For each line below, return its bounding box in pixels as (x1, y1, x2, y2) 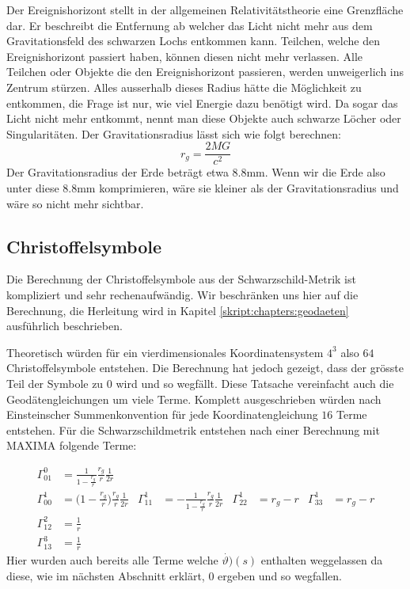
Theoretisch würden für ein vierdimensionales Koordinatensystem (6, 344, 324, 360)
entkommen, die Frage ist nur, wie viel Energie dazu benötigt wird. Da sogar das (6, 94, 398, 111)
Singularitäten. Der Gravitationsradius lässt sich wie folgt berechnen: (6, 125, 341, 142)
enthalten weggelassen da (260, 552, 383, 568)
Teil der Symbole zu (6, 374, 104, 391)
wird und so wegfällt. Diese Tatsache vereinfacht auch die (116, 374, 394, 391)
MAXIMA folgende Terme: (6, 437, 137, 454)
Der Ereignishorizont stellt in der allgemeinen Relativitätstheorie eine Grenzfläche (6, 2, 404, 17)
